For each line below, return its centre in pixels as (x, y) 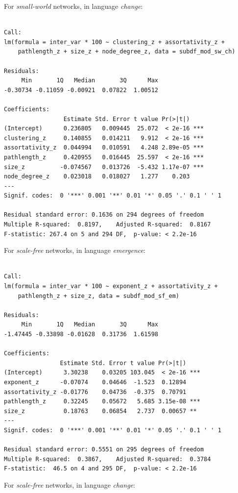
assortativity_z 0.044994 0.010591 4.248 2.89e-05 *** (104, 148)
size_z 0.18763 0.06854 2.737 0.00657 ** (100, 411)
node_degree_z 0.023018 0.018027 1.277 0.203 (97, 177)
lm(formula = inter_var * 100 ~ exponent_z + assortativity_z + (111, 286)
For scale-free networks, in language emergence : (75, 250)
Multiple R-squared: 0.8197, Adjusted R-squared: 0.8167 (107, 225)
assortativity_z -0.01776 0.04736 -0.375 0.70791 (95, 392)
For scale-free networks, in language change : (70, 484)
